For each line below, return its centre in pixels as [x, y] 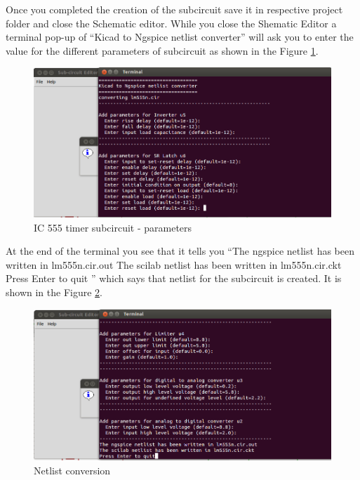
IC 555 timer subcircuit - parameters [113, 227]
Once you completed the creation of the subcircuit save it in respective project [174, 9]
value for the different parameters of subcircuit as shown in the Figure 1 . [162, 50]
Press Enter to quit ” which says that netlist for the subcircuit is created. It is [174, 278]
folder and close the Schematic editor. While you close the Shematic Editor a [171, 23]
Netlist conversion [72, 470]
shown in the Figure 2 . [54, 292]
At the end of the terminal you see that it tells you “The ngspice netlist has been [180, 251]
